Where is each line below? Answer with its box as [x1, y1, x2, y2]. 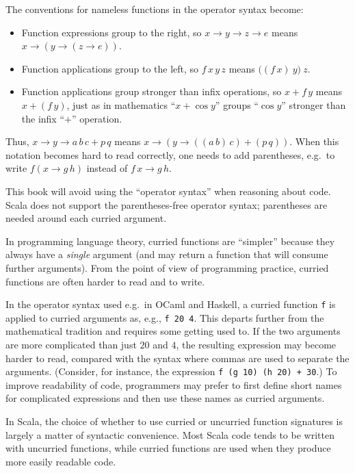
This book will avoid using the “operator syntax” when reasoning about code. [5, 183, 331, 198]
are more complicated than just [5, 337, 137, 351]
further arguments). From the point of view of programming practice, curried [5, 260, 329, 274]
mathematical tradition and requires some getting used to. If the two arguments [5, 324, 341, 338]
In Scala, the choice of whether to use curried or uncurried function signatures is [5, 414, 343, 429]
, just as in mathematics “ [66, 97, 176, 112]
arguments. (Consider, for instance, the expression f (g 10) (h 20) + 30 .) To [5, 364, 337, 379]
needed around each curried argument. [5, 211, 167, 225]
